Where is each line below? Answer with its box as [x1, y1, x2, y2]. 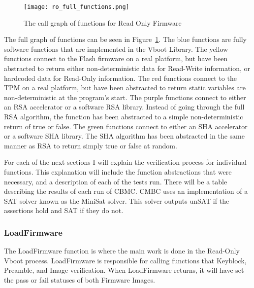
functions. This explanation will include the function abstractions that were [4, 166, 232, 177]
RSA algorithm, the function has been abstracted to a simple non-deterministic [4, 111, 243, 121]
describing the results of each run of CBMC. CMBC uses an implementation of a [4, 186, 248, 196]
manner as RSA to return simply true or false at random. [4, 140, 177, 150]
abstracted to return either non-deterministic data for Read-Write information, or [4, 63, 251, 73]
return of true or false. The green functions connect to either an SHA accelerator [4, 121, 248, 131]
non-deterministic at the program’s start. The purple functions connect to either [4, 92, 246, 102]
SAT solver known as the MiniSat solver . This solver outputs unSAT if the [4, 195, 229, 206]
